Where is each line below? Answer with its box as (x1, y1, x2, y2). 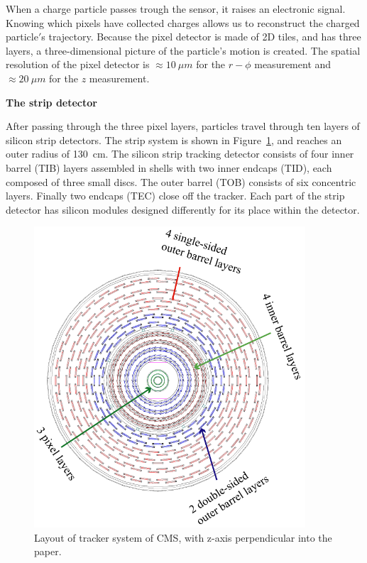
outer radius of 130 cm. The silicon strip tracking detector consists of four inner (6, 146, 354, 161)
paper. (34, 544, 62, 559)
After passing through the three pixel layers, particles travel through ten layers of (6, 119, 360, 133)
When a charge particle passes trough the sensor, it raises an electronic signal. (6, 1, 346, 16)
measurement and (254, 57, 332, 72)
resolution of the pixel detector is (6, 57, 150, 72)
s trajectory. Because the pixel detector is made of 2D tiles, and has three (41, 29, 361, 44)
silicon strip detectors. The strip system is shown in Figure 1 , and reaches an (6, 132, 342, 147)
